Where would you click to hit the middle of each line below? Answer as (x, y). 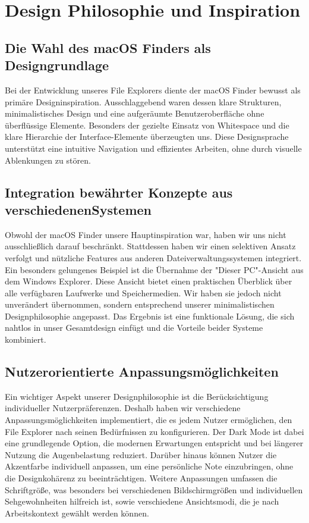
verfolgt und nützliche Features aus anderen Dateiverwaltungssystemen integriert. (153, 257)
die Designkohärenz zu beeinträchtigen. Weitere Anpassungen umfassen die (141, 478)
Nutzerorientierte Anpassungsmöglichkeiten (142, 372)
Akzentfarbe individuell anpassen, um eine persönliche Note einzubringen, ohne (149, 466)
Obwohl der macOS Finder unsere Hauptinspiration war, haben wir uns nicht (146, 234)
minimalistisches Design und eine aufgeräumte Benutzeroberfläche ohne (135, 113)
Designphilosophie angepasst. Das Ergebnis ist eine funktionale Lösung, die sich (150, 316)
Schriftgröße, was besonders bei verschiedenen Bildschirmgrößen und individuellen (154, 489)
